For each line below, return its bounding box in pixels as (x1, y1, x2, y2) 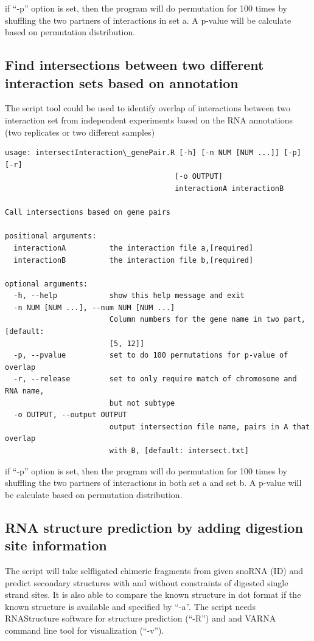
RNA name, (5, 387, 44, 396)
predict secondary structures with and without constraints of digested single (5, 576, 288, 589)
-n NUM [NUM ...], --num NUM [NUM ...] (13, 303, 175, 312)
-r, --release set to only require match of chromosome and (13, 375, 297, 384)
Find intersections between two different (5, 55, 264, 74)
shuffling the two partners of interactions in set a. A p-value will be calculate (5, 13, 291, 26)
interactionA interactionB (175, 184, 284, 193)
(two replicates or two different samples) (5, 125, 155, 138)
